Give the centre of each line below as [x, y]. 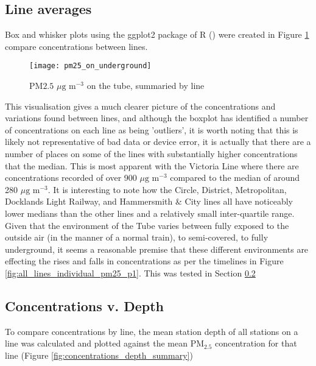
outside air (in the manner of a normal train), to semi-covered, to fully [137, 237]
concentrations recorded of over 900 [71, 178]
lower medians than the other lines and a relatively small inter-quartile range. [150, 213]
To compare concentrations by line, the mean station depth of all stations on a [152, 331]
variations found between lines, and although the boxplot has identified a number [157, 118]
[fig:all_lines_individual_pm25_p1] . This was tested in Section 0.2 [130, 273]
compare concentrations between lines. [76, 46]
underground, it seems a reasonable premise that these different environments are [157, 249]
